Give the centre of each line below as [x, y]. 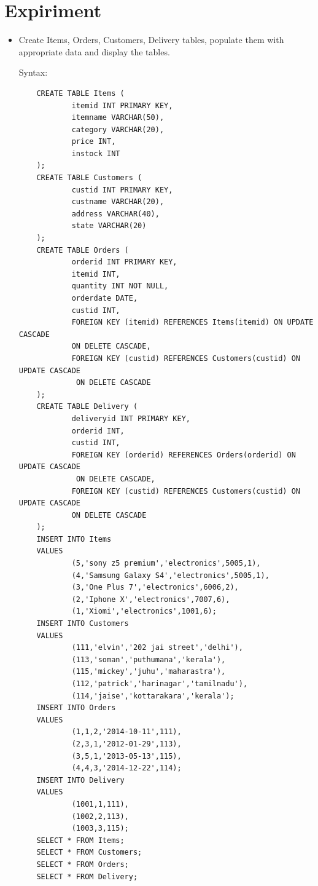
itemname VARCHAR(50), [118, 118]
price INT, [94, 142]
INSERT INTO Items [74, 539]
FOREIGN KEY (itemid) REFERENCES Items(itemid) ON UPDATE [192, 322]
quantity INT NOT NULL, [120, 286]
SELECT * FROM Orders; [83, 864]
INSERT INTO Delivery [80, 780]
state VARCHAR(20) [109, 226]
